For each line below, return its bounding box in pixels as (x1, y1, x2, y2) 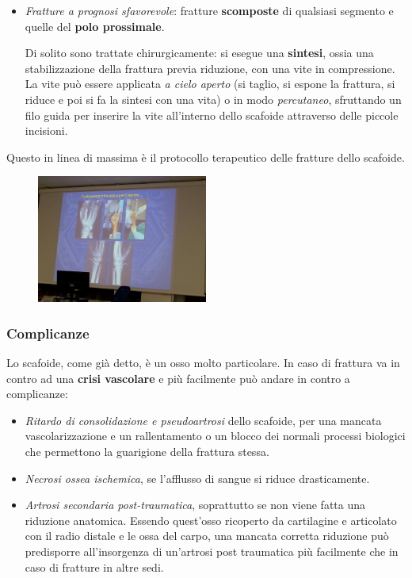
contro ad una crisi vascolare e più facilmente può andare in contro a (6, 369, 350, 386)
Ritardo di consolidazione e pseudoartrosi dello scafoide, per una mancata (25, 411, 382, 428)
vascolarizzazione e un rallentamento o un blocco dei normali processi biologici (25, 427, 406, 444)
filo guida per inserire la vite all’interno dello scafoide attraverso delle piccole (25, 106, 399, 123)
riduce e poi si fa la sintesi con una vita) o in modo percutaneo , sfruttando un (25, 90, 402, 107)
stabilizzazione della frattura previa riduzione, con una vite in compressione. (25, 59, 395, 76)
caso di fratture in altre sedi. (25, 558, 164, 575)
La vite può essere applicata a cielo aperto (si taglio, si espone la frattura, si (25, 75, 395, 92)
